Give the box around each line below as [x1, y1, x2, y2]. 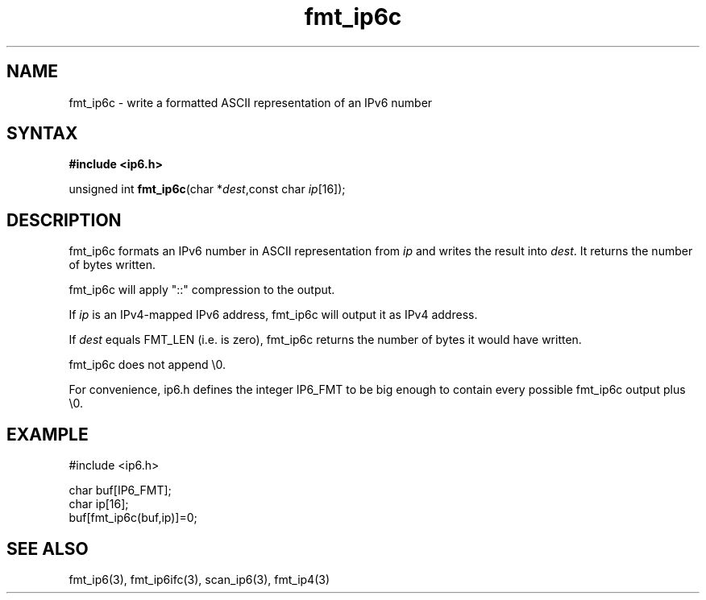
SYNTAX [6, 123, 78, 144]
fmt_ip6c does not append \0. [69, 358, 226, 372]
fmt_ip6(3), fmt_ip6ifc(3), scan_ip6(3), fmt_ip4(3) [69, 572, 330, 586]
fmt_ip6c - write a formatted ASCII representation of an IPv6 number [69, 95, 433, 110]
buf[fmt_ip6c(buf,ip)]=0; [69, 511, 197, 525]
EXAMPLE [6, 424, 89, 445]
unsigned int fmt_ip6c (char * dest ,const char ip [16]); [69, 182, 346, 197]
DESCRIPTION [6, 209, 122, 230]
